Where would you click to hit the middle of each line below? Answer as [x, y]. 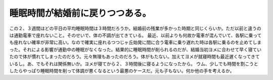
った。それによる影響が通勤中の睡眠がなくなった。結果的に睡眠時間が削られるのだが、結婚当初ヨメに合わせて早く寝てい [135, 49]
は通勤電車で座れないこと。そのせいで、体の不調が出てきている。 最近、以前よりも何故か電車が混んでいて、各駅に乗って [135, 35]
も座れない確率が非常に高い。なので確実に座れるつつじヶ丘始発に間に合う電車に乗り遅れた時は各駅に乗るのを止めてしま [135, 43]
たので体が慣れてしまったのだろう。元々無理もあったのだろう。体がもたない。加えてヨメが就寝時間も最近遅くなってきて [134, 57]
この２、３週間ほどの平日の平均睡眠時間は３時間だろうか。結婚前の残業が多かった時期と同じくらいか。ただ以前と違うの [135, 28]
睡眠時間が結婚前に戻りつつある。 [80, 13]
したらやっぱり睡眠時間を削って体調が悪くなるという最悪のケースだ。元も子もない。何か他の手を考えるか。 [122, 70]
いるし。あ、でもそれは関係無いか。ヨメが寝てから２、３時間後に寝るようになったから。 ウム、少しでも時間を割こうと [134, 64]
